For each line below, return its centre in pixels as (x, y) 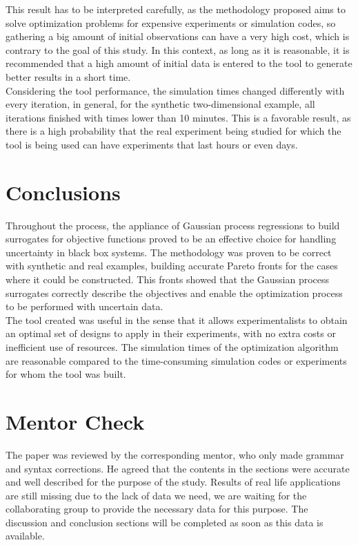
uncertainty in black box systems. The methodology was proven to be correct (169, 252)
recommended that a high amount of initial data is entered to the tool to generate (179, 63)
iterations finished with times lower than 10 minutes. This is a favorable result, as (178, 117)
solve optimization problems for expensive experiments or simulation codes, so (171, 22)
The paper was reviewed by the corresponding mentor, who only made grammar (175, 454)
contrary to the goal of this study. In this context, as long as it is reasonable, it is (178, 49)
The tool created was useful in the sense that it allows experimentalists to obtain (177, 319)
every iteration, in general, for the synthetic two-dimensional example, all (160, 104)
